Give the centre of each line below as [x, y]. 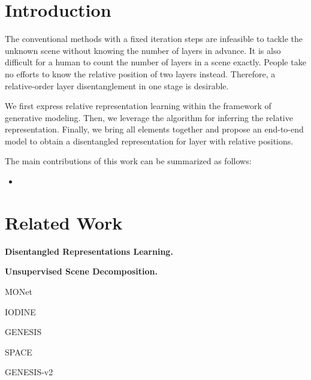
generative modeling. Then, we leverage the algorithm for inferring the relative [149, 117]
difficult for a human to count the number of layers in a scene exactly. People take [155, 62]
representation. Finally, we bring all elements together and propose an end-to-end [154, 129]
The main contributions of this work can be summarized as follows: [128, 161]
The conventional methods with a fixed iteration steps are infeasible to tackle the [154, 39]
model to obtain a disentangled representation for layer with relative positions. [149, 141]
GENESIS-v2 [29, 372]
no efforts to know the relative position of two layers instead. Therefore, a [140, 73]
